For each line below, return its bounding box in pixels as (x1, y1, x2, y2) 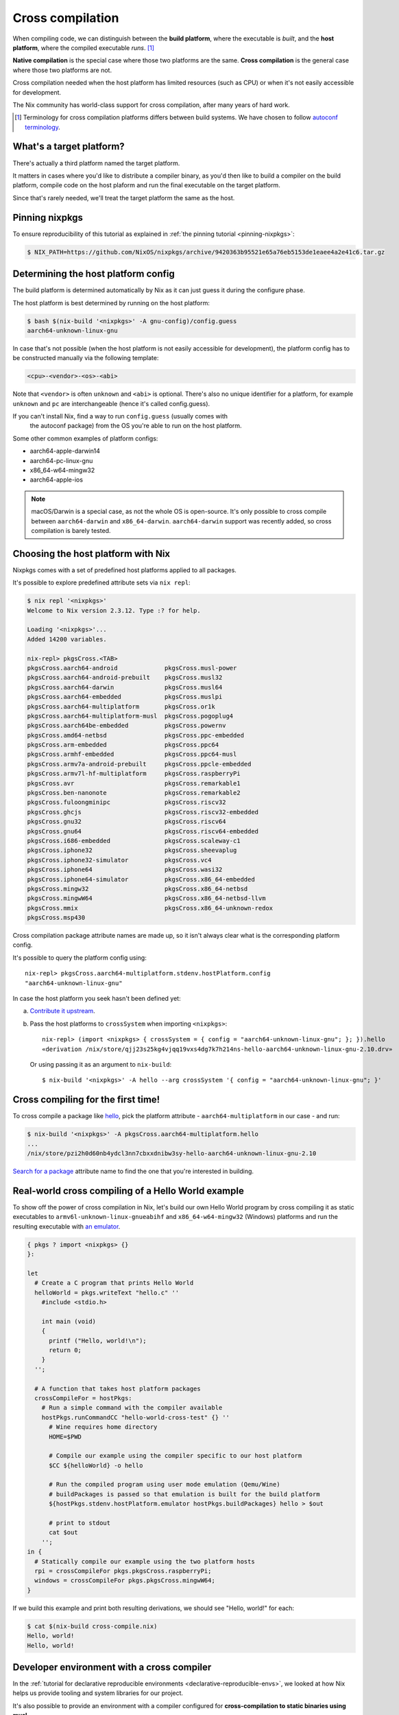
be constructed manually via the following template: (12, 354, 159, 362)
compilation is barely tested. (31, 526, 111, 534)
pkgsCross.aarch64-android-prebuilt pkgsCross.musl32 (27, 674, 223, 682)
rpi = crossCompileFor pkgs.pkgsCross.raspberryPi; (34, 1568, 212, 1574)
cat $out (49, 1528, 78, 1537)
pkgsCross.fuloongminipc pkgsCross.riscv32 (27, 799, 226, 806)
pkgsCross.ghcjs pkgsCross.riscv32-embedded (27, 808, 259, 816)
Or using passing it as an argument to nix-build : (29, 1061, 172, 1068)
